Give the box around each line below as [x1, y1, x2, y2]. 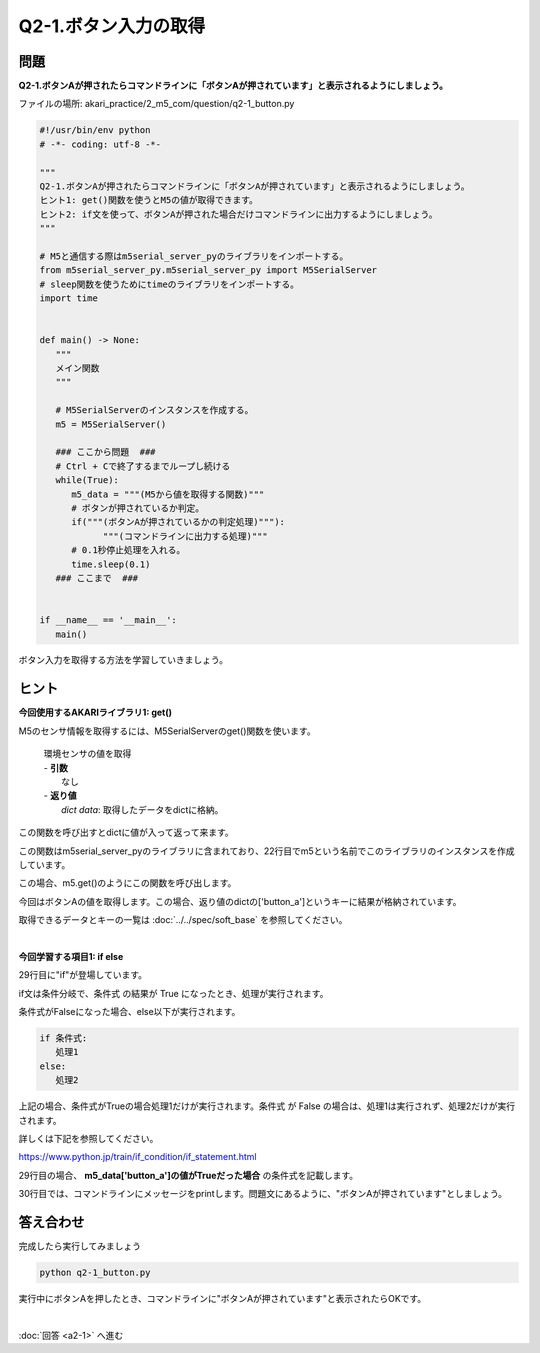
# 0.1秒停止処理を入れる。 [71, 545, 186, 556]
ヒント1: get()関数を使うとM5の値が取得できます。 [39, 195, 259, 206]
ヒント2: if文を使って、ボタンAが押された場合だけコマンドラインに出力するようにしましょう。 [39, 208, 438, 220]
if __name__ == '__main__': [39, 615, 177, 626]
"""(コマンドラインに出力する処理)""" [102, 530, 269, 542]
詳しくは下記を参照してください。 [18, 1132, 159, 1144]
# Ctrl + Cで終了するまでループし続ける [55, 460, 231, 472]
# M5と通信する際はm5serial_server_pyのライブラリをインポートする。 [39, 250, 349, 262]
